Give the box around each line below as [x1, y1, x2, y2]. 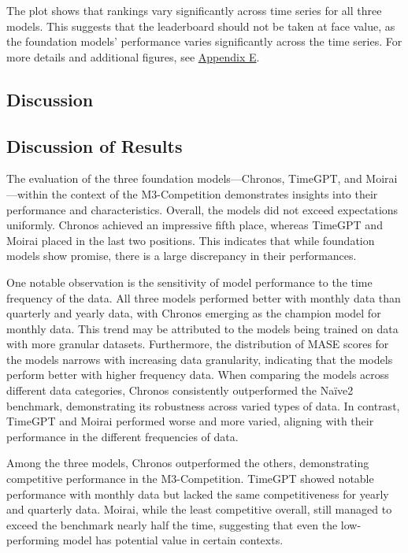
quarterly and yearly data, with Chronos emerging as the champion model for [6, 305, 381, 321]
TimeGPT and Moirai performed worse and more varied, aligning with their [6, 413, 374, 429]
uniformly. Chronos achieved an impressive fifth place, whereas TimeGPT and [6, 217, 383, 233]
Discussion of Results [6, 133, 183, 158]
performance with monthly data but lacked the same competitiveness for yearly [6, 485, 389, 502]
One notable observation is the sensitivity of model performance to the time [6, 273, 373, 290]
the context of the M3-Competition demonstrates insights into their [51, 185, 378, 202]
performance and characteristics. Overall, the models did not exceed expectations [6, 201, 399, 217]
